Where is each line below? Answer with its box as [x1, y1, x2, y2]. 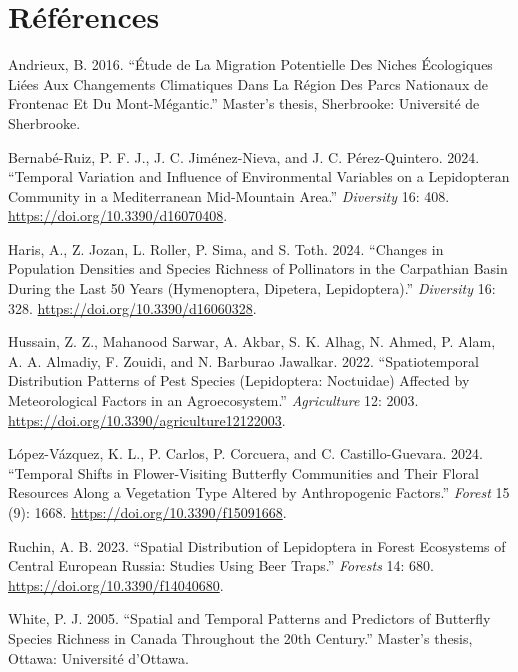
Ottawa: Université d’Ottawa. [8, 647, 189, 668]
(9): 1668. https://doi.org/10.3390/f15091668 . [8, 502, 287, 522]
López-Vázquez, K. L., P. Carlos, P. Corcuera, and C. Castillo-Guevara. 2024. [8, 443, 483, 464]
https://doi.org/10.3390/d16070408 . [8, 205, 228, 226]
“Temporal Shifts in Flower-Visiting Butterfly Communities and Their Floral [8, 462, 479, 483]
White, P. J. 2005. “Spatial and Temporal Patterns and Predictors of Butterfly [8, 608, 491, 629]
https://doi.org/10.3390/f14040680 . [8, 574, 224, 595]
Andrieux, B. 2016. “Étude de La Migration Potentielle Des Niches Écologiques [8, 54, 493, 75]
